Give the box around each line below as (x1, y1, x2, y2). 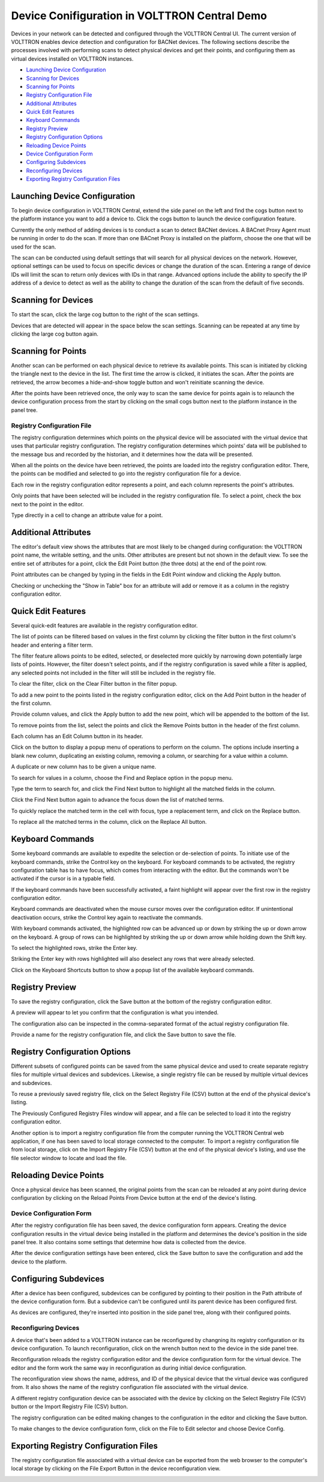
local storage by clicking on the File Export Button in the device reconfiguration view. (11, 1465, 221, 1472)
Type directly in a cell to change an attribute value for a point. (11, 512, 163, 519)
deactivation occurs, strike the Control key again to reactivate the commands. (11, 913, 203, 921)
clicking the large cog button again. (11, 330, 98, 337)
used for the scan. (11, 243, 56, 250)
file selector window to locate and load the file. (11, 1154, 127, 1161)
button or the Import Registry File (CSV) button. (11, 1403, 128, 1411)
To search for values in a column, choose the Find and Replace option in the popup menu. (11, 774, 233, 781)
